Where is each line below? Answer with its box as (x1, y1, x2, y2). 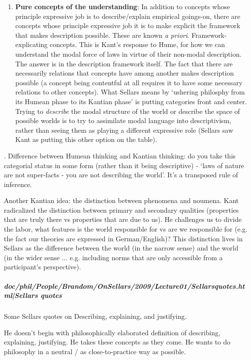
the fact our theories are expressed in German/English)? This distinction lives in (4, 233, 243, 243)
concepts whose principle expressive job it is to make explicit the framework (15, 20, 240, 31)
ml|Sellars (4, 290, 38, 300)
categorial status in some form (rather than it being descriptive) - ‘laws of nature (4, 160, 244, 170)
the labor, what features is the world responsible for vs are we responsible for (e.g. (4, 224, 248, 234)
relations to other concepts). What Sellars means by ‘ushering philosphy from (15, 87, 245, 97)
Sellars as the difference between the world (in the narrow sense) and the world (4, 243, 238, 253)
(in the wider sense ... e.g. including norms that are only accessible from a (4, 252, 223, 262)
